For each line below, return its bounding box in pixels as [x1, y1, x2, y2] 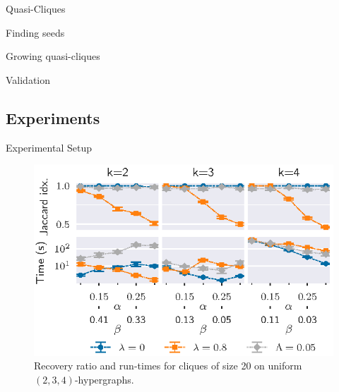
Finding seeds [6, 25, 65, 39]
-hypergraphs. [74, 372, 134, 386]
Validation [6, 72, 51, 87]
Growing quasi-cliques [6, 49, 100, 63]
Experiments [6, 106, 100, 128]
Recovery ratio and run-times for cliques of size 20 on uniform [34, 358, 302, 373]
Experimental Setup [6, 140, 92, 154]
